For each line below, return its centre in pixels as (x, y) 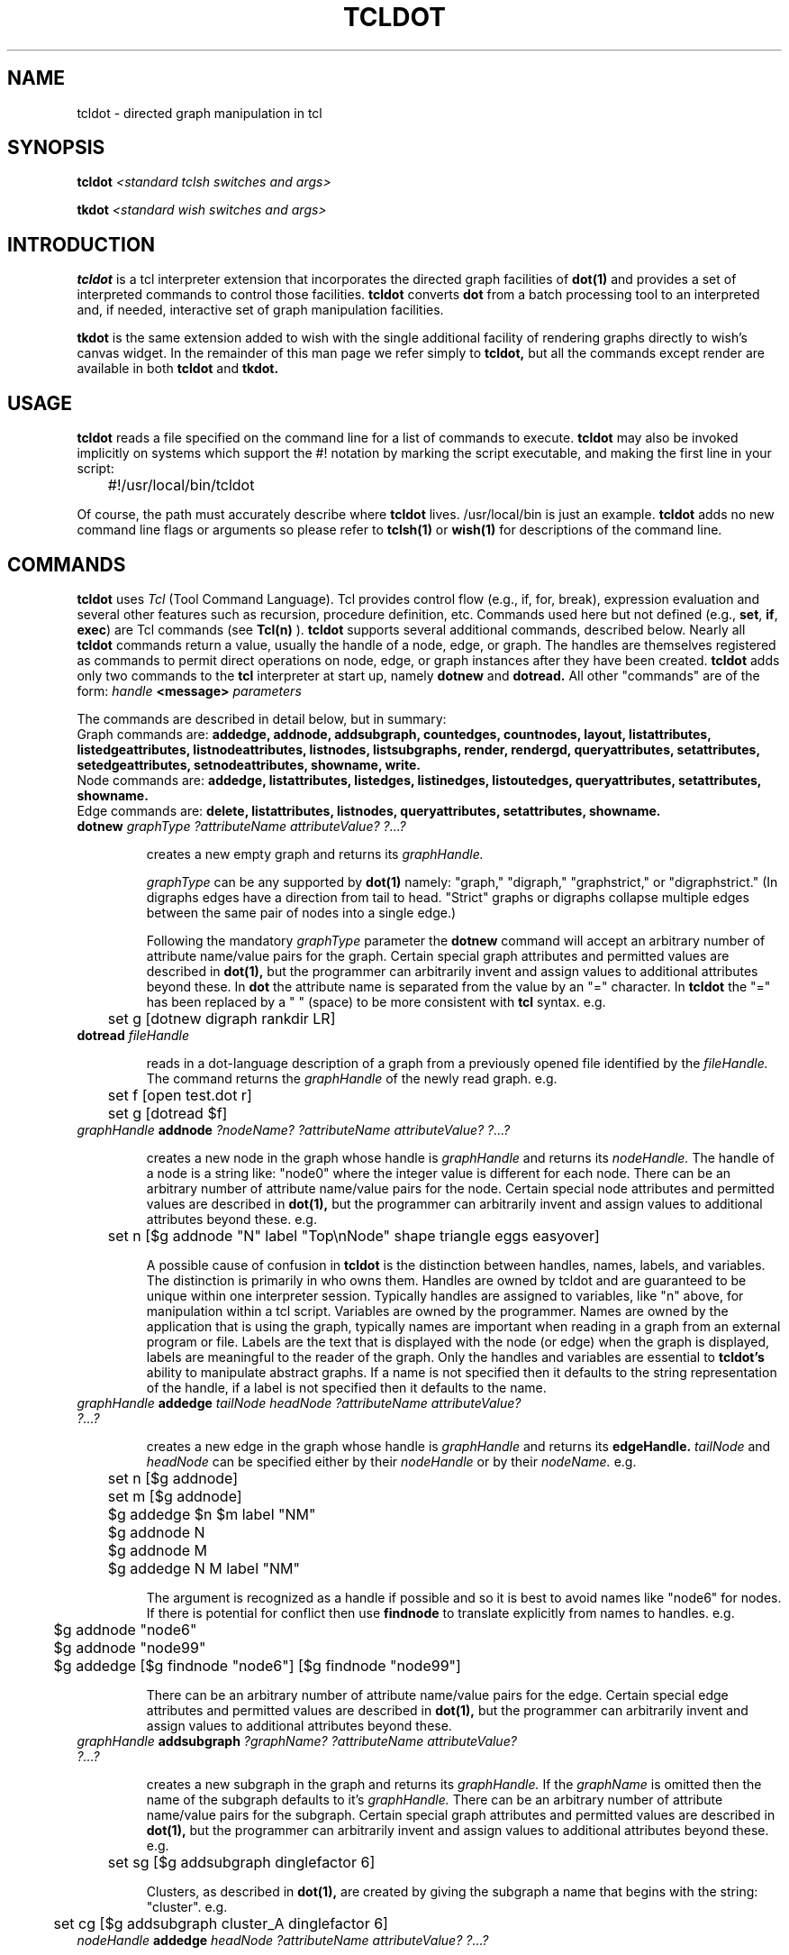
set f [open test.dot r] (180, 1095)
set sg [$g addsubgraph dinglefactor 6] (241, 1862)
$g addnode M (158, 1550)
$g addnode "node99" (130, 1647)
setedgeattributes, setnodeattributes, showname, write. (249, 764)
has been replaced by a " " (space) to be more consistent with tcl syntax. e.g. (376, 1001)
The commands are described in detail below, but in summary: (262, 718)
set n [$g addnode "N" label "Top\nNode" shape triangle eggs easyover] (354, 1235)
